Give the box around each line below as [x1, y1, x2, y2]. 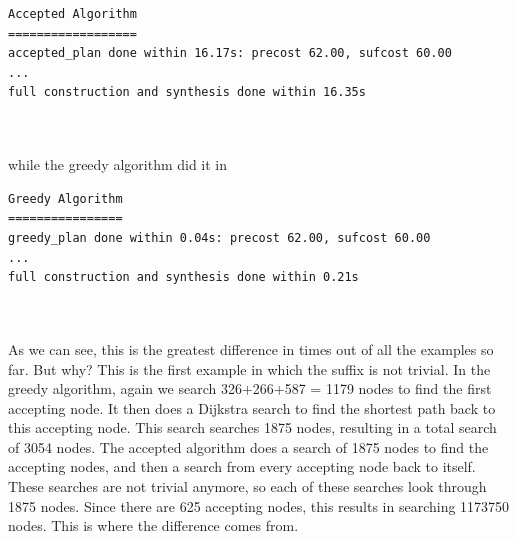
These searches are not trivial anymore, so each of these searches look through [8, 476, 487, 497]
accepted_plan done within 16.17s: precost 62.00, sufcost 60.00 [8, 46, 452, 61]
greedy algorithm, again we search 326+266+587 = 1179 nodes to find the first [8, 378, 492, 399]
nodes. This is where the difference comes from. [8, 515, 299, 536]
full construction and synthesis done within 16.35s [8, 85, 366, 100]
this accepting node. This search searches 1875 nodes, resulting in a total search [8, 417, 497, 438]
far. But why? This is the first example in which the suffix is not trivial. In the [8, 358, 491, 379]
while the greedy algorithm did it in [8, 154, 228, 175]
